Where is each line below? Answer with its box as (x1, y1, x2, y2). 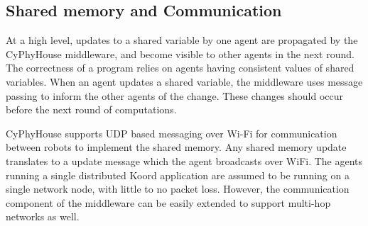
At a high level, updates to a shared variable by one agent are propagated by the (6, 33, 358, 47)
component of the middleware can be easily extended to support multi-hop (6, 195, 331, 210)
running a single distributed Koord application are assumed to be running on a (6, 167, 350, 182)
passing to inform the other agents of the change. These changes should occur (6, 88, 343, 103)
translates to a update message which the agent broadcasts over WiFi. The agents (6, 153, 363, 168)
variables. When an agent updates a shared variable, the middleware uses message (6, 74, 363, 89)
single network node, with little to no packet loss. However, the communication (6, 181, 350, 196)
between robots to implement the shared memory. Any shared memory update (6, 140, 347, 154)
